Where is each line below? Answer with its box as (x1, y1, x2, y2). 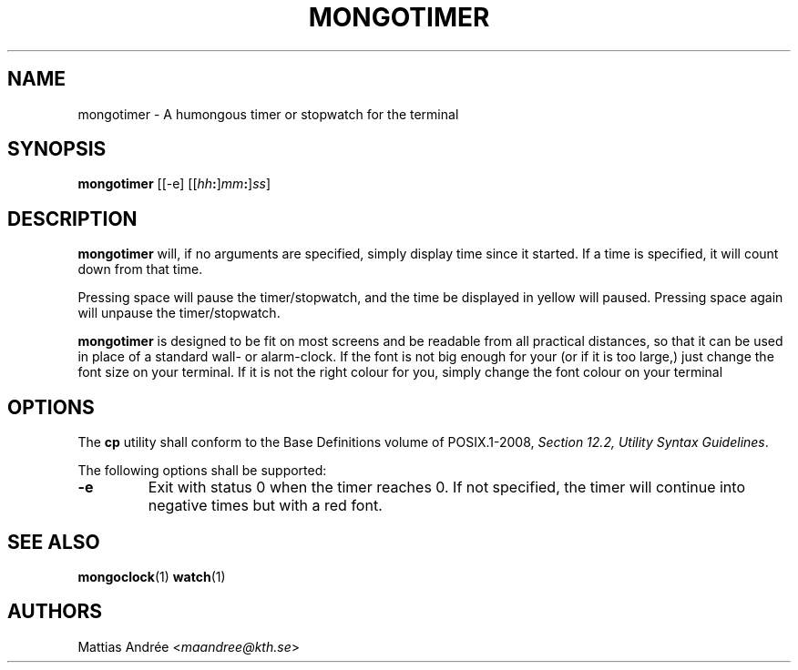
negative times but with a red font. (148, 496, 383, 515)
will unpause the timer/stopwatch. (77, 305, 281, 321)
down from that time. (77, 261, 203, 278)
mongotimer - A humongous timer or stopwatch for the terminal (77, 106, 459, 122)
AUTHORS (7, 600, 103, 624)
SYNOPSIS (7, 137, 107, 161)
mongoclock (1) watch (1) (77, 568, 226, 584)
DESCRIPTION (7, 207, 138, 230)
